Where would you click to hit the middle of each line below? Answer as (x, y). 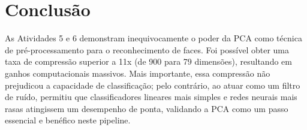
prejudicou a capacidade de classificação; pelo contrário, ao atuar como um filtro (153, 85)
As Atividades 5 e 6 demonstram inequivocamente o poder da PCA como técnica (153, 38)
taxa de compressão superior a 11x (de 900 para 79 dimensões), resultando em (148, 61)
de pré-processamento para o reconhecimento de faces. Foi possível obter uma (147, 49)
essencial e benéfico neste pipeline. (68, 120)
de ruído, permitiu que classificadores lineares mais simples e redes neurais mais (151, 97)
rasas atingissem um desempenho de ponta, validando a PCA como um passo (147, 108)
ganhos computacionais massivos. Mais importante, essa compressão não (138, 73)
